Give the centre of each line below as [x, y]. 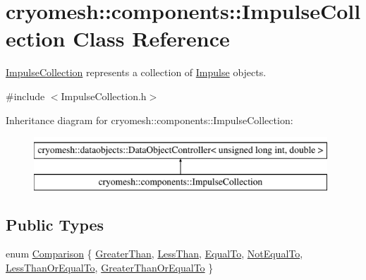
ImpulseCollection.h [104, 96]
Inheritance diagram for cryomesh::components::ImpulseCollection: [150, 120]
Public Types [55, 224]
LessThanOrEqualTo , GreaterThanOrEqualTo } [110, 268]
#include [25, 96]
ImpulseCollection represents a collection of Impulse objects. [136, 72]
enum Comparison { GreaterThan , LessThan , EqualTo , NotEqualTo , [154, 254]
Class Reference [151, 38]
